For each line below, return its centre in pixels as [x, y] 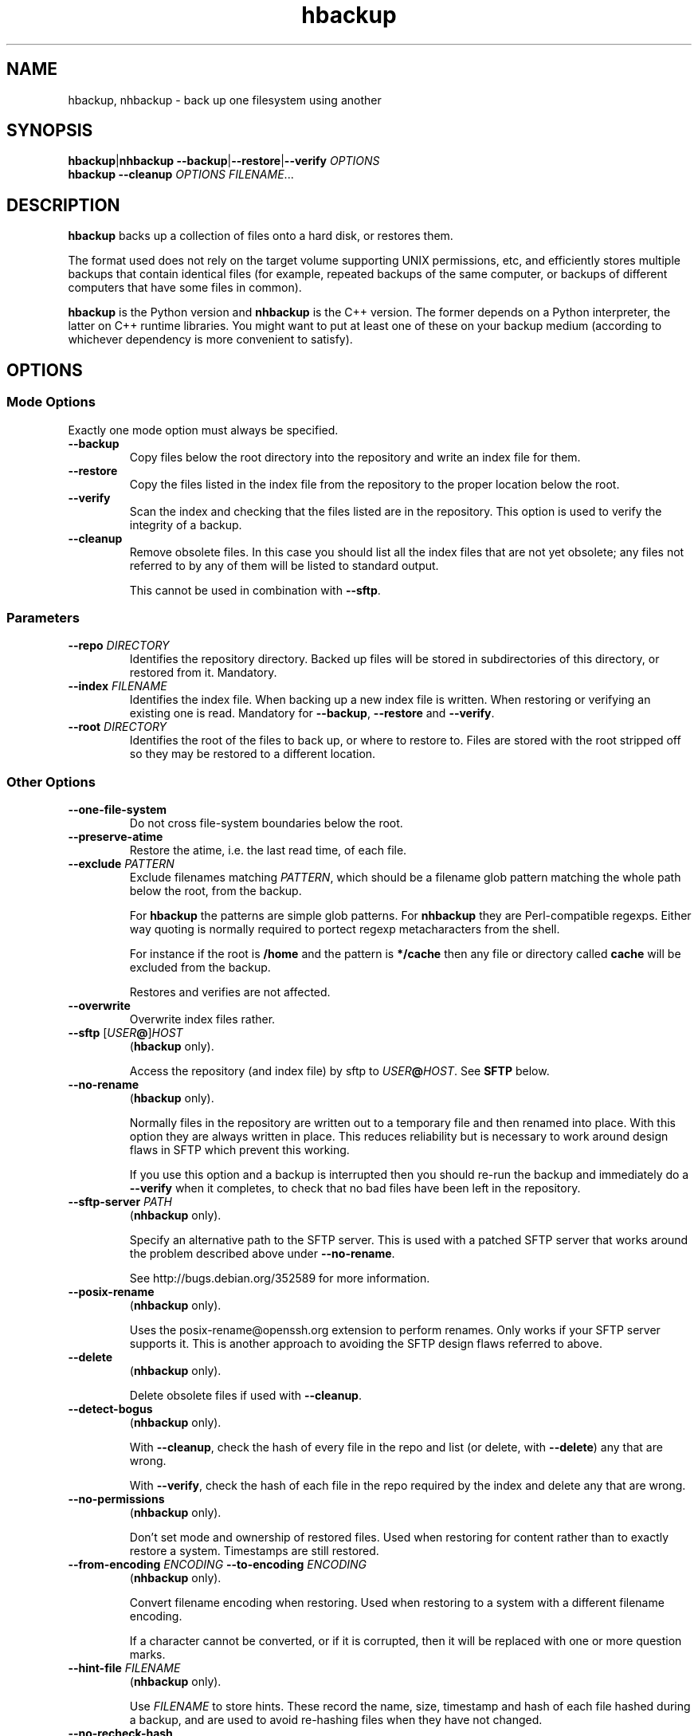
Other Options [51, 782]
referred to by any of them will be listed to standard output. [284, 565]
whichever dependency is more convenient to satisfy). [210, 340]
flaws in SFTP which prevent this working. [239, 1150]
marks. [147, 1654]
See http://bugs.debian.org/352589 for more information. [280, 1278]
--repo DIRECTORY [119, 646]
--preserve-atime [116, 837]
